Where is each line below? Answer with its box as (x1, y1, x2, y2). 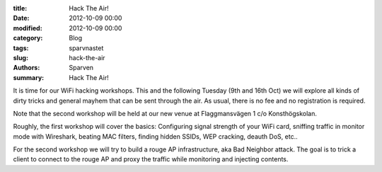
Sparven (69, 64, 94, 72)
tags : (13, 43, 29, 52)
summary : (13, 73, 45, 81)
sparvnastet (69, 43, 104, 52)
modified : (13, 23, 42, 32)
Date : (13, 14, 30, 23)
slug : (13, 53, 28, 62)
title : (13, 4, 28, 12)
